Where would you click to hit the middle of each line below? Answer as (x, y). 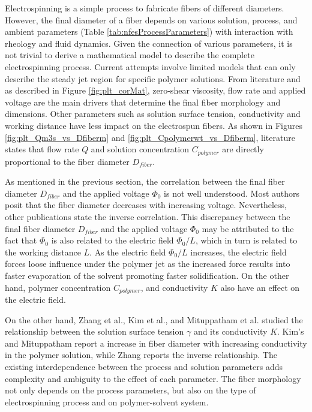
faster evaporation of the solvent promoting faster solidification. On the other (147, 275)
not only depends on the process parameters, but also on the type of (130, 390)
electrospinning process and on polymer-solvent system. (107, 402)
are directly (243, 149)
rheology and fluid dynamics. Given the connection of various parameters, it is (149, 43)
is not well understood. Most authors (232, 193)
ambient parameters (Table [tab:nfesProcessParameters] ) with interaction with (149, 31)
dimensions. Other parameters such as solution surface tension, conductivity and (153, 114)
